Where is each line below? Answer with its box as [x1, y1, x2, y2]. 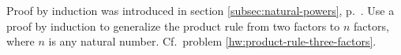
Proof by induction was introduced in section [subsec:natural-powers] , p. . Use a [6, 2, 395, 18]
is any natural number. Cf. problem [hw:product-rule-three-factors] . [48, 33, 377, 49]
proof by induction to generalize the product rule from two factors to [6, 17, 340, 34]
